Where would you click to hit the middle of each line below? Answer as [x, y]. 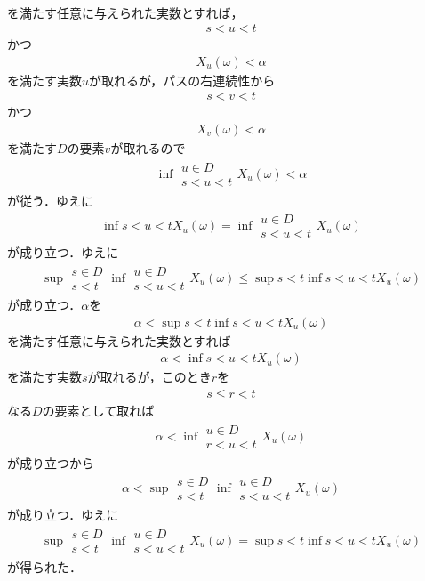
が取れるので [148, 148]
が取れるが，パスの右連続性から [182, 80]
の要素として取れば [98, 410]
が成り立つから [51, 462]
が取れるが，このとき [149, 377]
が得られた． [44, 567]
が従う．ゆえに [50, 200]
